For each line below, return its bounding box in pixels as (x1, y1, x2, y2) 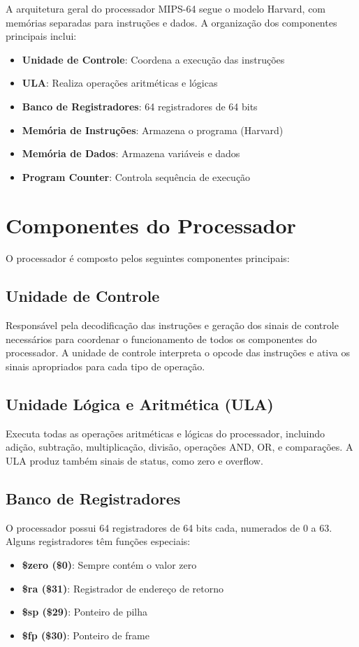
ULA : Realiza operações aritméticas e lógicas (22, 75, 218, 90)
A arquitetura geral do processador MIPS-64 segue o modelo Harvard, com (6, 1, 326, 15)
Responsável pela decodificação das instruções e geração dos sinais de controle (6, 318, 339, 333)
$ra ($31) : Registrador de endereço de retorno (22, 581, 224, 595)
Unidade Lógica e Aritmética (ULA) (6, 393, 274, 415)
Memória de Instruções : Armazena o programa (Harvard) (22, 122, 284, 137)
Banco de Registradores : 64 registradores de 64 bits (22, 99, 258, 113)
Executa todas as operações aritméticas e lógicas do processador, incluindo (6, 426, 325, 440)
